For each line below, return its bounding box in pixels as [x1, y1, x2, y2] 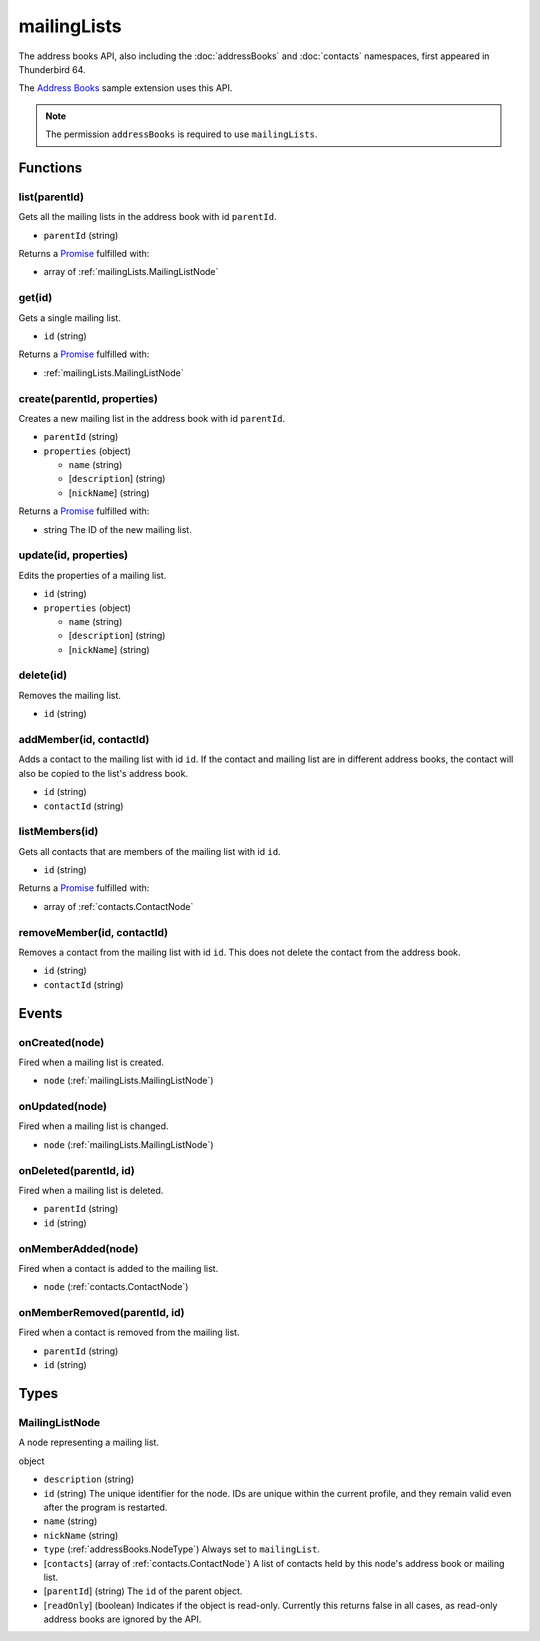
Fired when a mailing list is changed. [18, 1120, 169, 1132]
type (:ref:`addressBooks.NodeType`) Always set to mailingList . [43, 1543, 320, 1555]
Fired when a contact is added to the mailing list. [18, 1262, 219, 1274]
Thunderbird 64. [18, 63, 86, 75]
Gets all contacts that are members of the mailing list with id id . [18, 845, 281, 857]
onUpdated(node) [18, 1100, 107, 1114]
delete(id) [18, 668, 68, 682]
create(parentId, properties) [18, 391, 159, 405]
